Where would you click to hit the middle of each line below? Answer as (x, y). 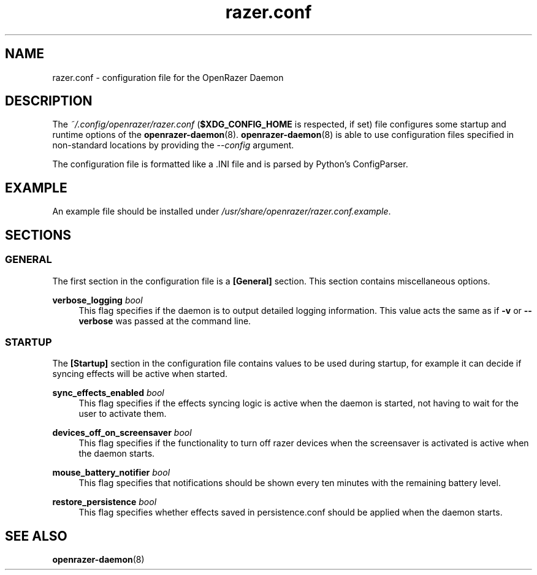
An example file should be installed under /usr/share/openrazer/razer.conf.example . (222, 211)
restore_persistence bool (105, 502)
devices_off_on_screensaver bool (122, 433)
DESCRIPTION (49, 101)
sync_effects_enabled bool (108, 393)
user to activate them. (123, 414)
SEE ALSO (36, 536)
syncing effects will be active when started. (140, 374)
